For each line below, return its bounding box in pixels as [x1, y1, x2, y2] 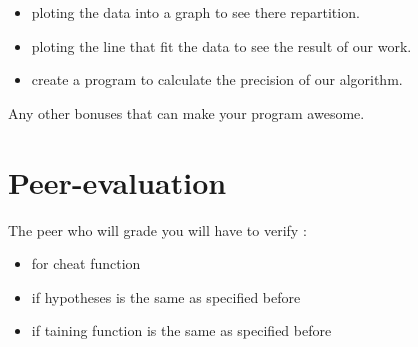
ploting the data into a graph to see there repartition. [31, 2, 360, 22]
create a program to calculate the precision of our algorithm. [31, 69, 403, 90]
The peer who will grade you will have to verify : [8, 219, 307, 240]
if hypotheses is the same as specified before [31, 286, 301, 307]
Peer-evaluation [8, 161, 227, 202]
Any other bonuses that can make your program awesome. [8, 102, 365, 123]
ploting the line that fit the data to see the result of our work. [31, 35, 412, 56]
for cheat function [31, 253, 141, 274]
